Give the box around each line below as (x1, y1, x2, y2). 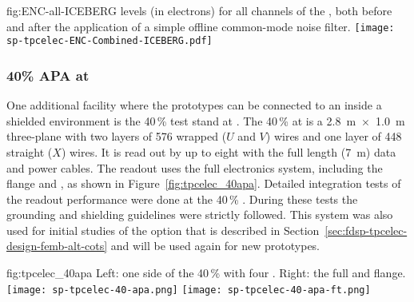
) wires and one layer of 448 (265, 128, 402, 145)
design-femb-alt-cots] (6, 237, 108, 254)
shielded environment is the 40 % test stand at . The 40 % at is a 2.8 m (6, 112, 356, 129)
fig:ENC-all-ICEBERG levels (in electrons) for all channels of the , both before (6, 2, 392, 18)
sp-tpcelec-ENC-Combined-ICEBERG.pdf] (6, 35, 213, 47)
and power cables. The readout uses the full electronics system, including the (6, 159, 383, 176)
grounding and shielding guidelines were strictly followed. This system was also (6, 206, 393, 223)
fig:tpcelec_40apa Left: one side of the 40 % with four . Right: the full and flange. (6, 264, 406, 281)
